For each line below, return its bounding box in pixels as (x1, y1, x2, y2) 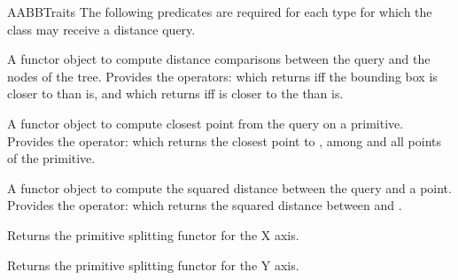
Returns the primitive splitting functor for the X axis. (7, 225, 299, 244)
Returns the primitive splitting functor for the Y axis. (7, 255, 299, 274)
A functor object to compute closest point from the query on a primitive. (7, 113, 404, 132)
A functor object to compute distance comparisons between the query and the (7, 50, 431, 68)
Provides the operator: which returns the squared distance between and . (7, 196, 402, 214)
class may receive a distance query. (7, 19, 196, 38)
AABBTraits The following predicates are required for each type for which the (7, 3, 432, 20)
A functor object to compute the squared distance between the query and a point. (7, 178, 452, 197)
